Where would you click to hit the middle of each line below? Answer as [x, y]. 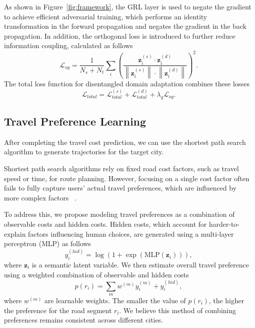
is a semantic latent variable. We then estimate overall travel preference [140, 264]
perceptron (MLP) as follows [48, 243]
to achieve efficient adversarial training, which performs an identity [106, 16]
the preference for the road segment [58, 310]
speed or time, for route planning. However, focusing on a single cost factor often [127, 178]
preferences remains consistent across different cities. [84, 320]
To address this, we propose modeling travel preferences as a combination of [119, 214]
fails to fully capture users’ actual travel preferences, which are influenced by [120, 188]
